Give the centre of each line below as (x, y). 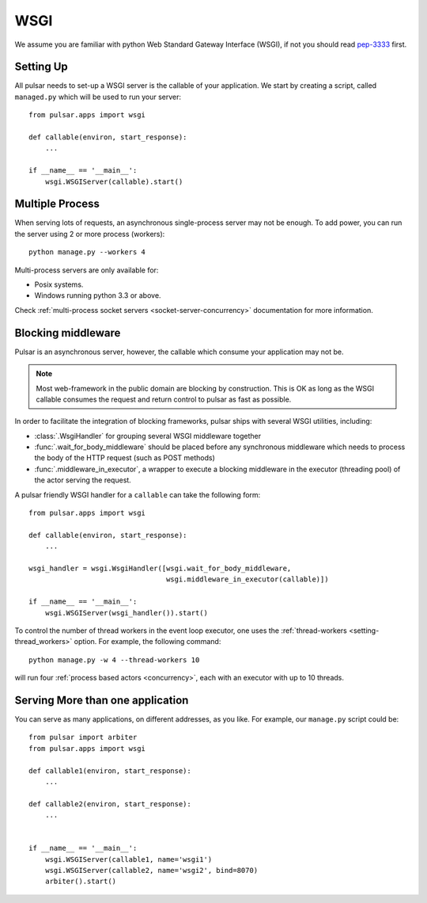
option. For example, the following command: (147, 642)
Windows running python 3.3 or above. (98, 295)
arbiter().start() (81, 882)
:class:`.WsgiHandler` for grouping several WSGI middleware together (148, 436)
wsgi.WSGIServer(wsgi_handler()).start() (127, 613)
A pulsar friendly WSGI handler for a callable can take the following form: (138, 494)
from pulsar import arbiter (83, 737)
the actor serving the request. (83, 480)
